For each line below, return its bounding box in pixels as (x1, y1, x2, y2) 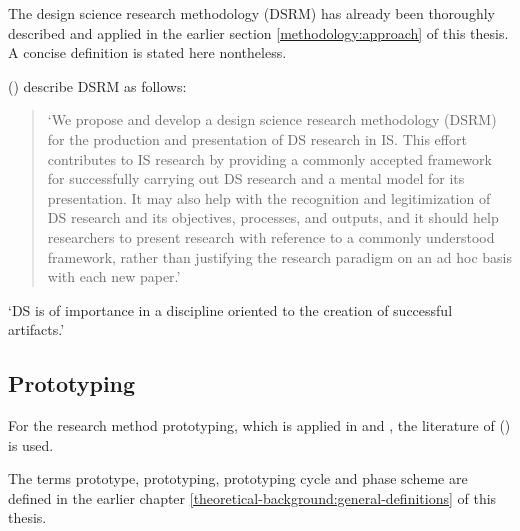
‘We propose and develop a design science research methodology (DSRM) (47, 109, 497, 130)
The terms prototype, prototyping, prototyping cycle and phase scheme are (8, 468, 468, 489)
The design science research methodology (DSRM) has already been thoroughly (8, 3, 495, 23)
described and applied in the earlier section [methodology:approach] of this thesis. (8, 22, 509, 43)
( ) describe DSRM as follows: (8, 75, 187, 96)
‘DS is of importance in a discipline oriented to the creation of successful (8, 299, 453, 320)
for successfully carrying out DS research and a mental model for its (47, 168, 465, 189)
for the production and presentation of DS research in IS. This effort (47, 128, 467, 149)
